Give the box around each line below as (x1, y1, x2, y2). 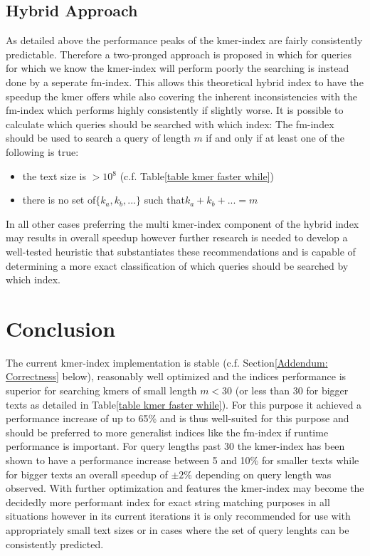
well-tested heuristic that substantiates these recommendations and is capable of (6, 243, 356, 258)
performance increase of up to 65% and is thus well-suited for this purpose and (6, 411, 349, 426)
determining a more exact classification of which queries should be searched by (6, 258, 349, 273)
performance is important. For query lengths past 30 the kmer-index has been (6, 439, 345, 453)
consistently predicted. (6, 536, 104, 551)
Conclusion (6, 313, 116, 342)
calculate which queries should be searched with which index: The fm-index (6, 116, 334, 131)
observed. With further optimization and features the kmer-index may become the (6, 481, 364, 495)
